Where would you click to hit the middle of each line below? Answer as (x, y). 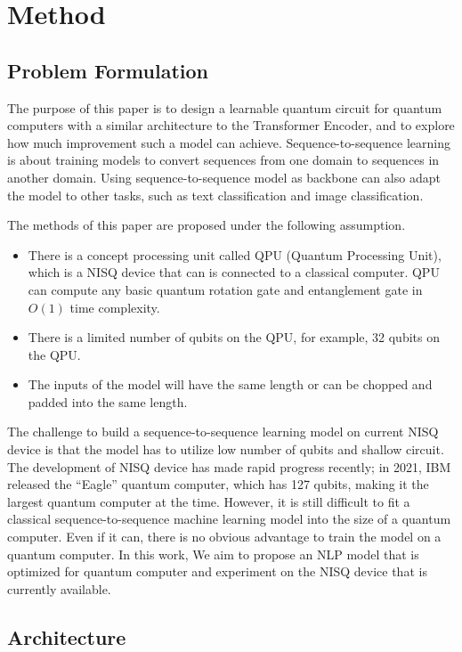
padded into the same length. (108, 401)
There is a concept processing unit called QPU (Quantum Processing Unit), (235, 254)
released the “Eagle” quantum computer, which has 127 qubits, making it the (218, 484)
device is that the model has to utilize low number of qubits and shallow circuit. (226, 449)
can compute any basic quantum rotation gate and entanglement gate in (225, 289)
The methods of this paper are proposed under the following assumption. (207, 225)
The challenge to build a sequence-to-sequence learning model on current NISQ (223, 432)
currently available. (59, 588)
